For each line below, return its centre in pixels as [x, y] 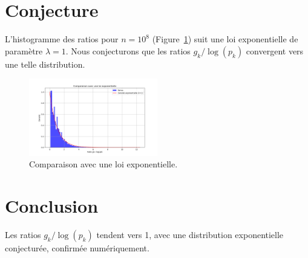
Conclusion [52, 205]
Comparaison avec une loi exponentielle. [103, 164]
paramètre [24, 50]
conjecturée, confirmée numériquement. [77, 247]
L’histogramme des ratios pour [62, 39]
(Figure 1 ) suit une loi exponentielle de [225, 39]
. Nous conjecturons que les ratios [128, 50]
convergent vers [275, 50]
